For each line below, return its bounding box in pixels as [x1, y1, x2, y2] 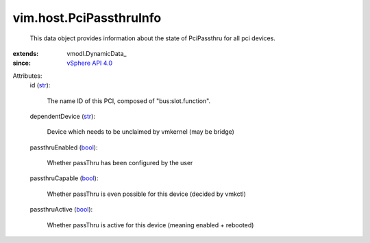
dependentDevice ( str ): [29, 112, 96, 120]
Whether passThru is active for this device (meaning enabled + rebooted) [47, 220, 254, 229]
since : [12, 59, 31, 68]
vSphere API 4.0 [66, 59, 113, 68]
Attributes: [12, 72, 42, 80]
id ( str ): [29, 81, 51, 89]
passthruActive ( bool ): [29, 205, 93, 214]
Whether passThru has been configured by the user [47, 159, 193, 167]
